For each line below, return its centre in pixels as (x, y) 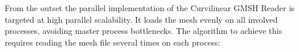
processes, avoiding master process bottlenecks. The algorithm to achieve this (144, 31)
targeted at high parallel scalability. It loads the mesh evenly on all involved (141, 19)
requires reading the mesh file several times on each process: (113, 42)
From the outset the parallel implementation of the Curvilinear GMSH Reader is (150, 8)
